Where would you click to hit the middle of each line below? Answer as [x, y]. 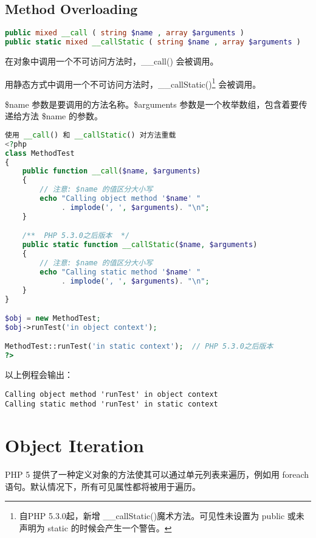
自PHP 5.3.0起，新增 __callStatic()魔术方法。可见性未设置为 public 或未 [162, 516]
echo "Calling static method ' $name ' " [120, 272]
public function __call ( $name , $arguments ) [112, 171]
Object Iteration [74, 445]
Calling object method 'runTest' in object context [112, 394]
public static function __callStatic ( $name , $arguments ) [140, 245]
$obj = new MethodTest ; [53, 319]
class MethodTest [40, 153]
